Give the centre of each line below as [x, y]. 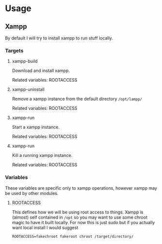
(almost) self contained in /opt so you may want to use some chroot [80, 217]
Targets [14, 51]
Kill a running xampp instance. [42, 156]
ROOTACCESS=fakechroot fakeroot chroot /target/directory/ [73, 236]
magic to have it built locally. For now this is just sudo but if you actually [83, 222]
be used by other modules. [32, 193]
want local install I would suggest [45, 227]
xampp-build [25, 61]
